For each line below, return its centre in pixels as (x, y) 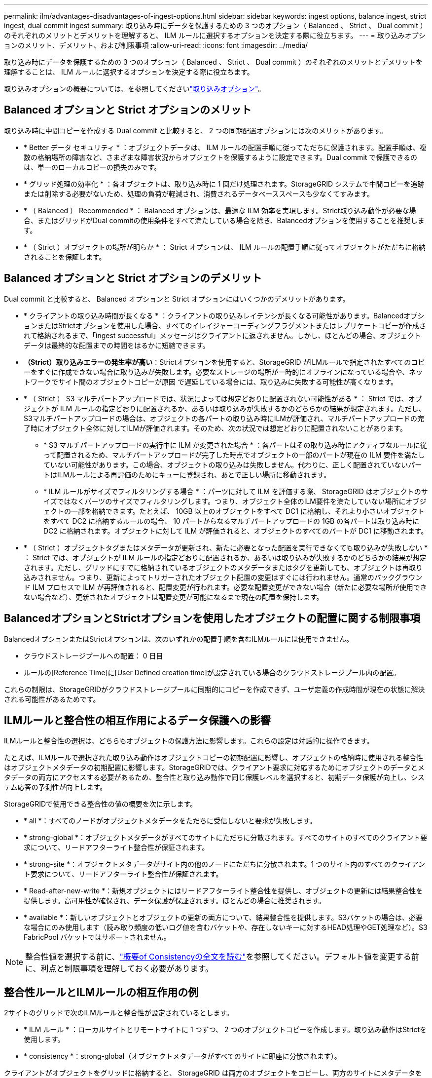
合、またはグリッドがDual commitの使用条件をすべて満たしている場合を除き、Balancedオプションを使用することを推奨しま (224, 220)
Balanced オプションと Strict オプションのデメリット (133, 278)
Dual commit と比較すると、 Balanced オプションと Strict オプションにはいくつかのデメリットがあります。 (177, 299)
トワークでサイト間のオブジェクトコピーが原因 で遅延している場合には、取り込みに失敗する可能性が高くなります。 (211, 382)
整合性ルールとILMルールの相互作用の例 (101, 992)
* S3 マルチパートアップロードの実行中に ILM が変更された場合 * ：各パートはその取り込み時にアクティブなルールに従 (235, 445)
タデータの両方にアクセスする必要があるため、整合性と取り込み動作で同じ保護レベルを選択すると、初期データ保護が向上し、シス (214, 777)
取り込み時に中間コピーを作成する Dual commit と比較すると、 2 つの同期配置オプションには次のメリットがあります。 (196, 130)
